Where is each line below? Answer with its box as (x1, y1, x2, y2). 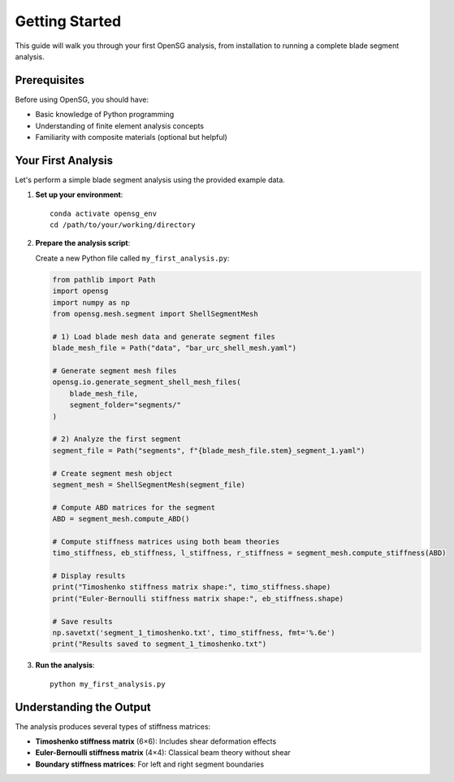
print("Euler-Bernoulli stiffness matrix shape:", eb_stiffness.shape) (52, 594, 344, 603)
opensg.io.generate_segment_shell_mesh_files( (52, 378, 241, 387)
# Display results (52, 571, 126, 581)
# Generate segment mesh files (52, 366, 178, 375)
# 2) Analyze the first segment (52, 435, 182, 443)
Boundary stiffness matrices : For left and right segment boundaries (35, 759, 264, 769)
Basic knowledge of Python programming (35, 110, 175, 120)
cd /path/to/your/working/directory (50, 221, 196, 229)
